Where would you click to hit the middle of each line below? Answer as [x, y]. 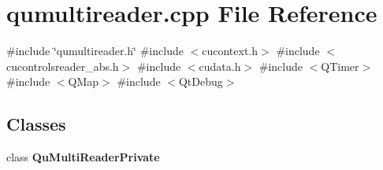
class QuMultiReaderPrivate [83, 157]
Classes [36, 124]
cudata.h [220, 66]
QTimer [340, 66]
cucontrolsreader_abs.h [63, 66]
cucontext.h [230, 51]
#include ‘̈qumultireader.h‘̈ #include [95, 51]
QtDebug [201, 81]
